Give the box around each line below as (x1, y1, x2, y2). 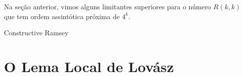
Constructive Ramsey (4, 27, 69, 38)
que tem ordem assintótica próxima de (4, 11, 120, 21)
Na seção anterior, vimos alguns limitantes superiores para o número (4, 1, 211, 11)
